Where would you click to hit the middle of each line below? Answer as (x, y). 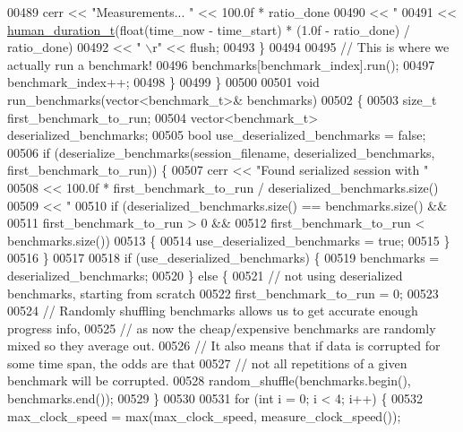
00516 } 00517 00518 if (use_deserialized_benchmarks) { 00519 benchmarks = (223, 258)
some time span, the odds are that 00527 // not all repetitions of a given (207, 363)
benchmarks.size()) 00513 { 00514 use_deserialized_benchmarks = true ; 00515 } (229, 240)
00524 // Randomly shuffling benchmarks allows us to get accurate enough (213, 311)
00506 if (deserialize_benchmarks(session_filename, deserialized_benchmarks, (221, 152)
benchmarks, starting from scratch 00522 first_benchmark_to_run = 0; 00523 (223, 293)
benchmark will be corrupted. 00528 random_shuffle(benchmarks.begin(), (209, 380)
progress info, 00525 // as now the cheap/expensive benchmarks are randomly (222, 328)
